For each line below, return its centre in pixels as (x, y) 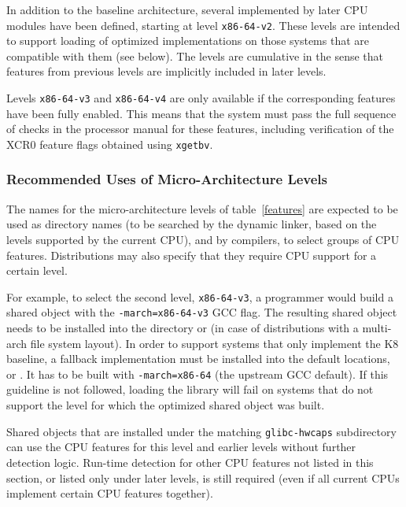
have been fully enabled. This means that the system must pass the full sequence (201, 113)
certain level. (37, 270)
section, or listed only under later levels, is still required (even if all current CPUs (203, 477)
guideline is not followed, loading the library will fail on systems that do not (190, 389)
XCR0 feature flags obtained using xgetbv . (110, 144)
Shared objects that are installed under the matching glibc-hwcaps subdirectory (201, 431)
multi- (377, 328)
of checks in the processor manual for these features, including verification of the (200, 129)
